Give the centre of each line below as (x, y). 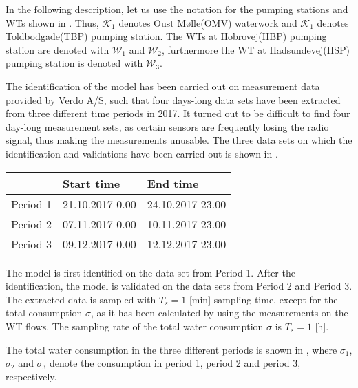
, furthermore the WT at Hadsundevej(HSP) (256, 49)
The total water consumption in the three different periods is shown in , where (171, 349)
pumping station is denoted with (74, 63)
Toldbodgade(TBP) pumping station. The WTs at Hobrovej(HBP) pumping (166, 36)
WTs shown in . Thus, (52, 22)
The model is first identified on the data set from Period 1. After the (150, 272)
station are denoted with (57, 49)
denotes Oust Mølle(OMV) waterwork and (208, 22)
